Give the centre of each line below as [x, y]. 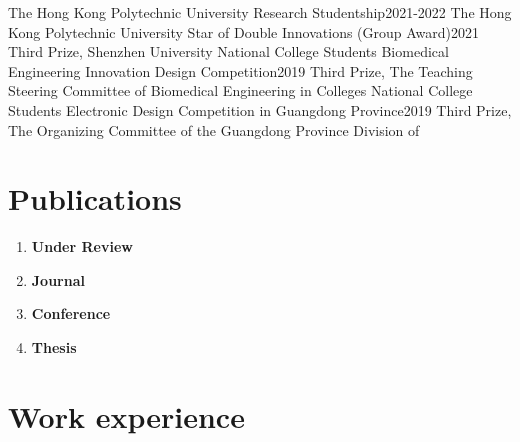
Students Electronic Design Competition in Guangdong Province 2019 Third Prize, [260, 109]
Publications [95, 198]
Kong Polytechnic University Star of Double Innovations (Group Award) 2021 [244, 31]
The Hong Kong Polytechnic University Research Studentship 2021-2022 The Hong [260, 12]
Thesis [54, 347]
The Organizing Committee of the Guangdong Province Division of [214, 129]
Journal [58, 279]
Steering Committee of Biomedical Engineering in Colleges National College [240, 90]
